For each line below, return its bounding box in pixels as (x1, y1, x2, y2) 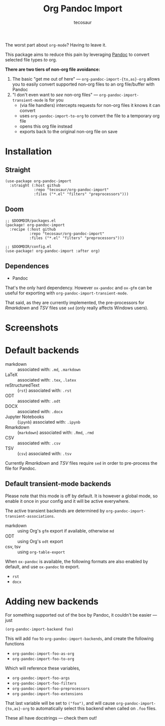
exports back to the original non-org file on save (19, 128, 118, 134)
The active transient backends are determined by (5, 508, 105, 514)
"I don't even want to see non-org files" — (12, 92, 99, 97)
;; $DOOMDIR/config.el (5, 244, 52, 249)
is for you (44, 97, 64, 103)
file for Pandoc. (5, 465, 36, 471)
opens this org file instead (19, 123, 73, 129)
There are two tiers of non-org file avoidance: (5, 66, 100, 72)
